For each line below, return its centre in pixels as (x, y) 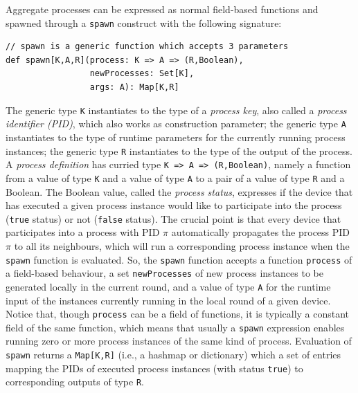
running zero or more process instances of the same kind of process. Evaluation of (179, 341)
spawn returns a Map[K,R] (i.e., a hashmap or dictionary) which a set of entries (173, 354)
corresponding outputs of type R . (75, 382)
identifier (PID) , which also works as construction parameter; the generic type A (176, 124)
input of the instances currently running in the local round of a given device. (168, 300)
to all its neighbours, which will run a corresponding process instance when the (182, 245)
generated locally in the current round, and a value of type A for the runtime (168, 286)
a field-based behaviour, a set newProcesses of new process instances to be (164, 273)
